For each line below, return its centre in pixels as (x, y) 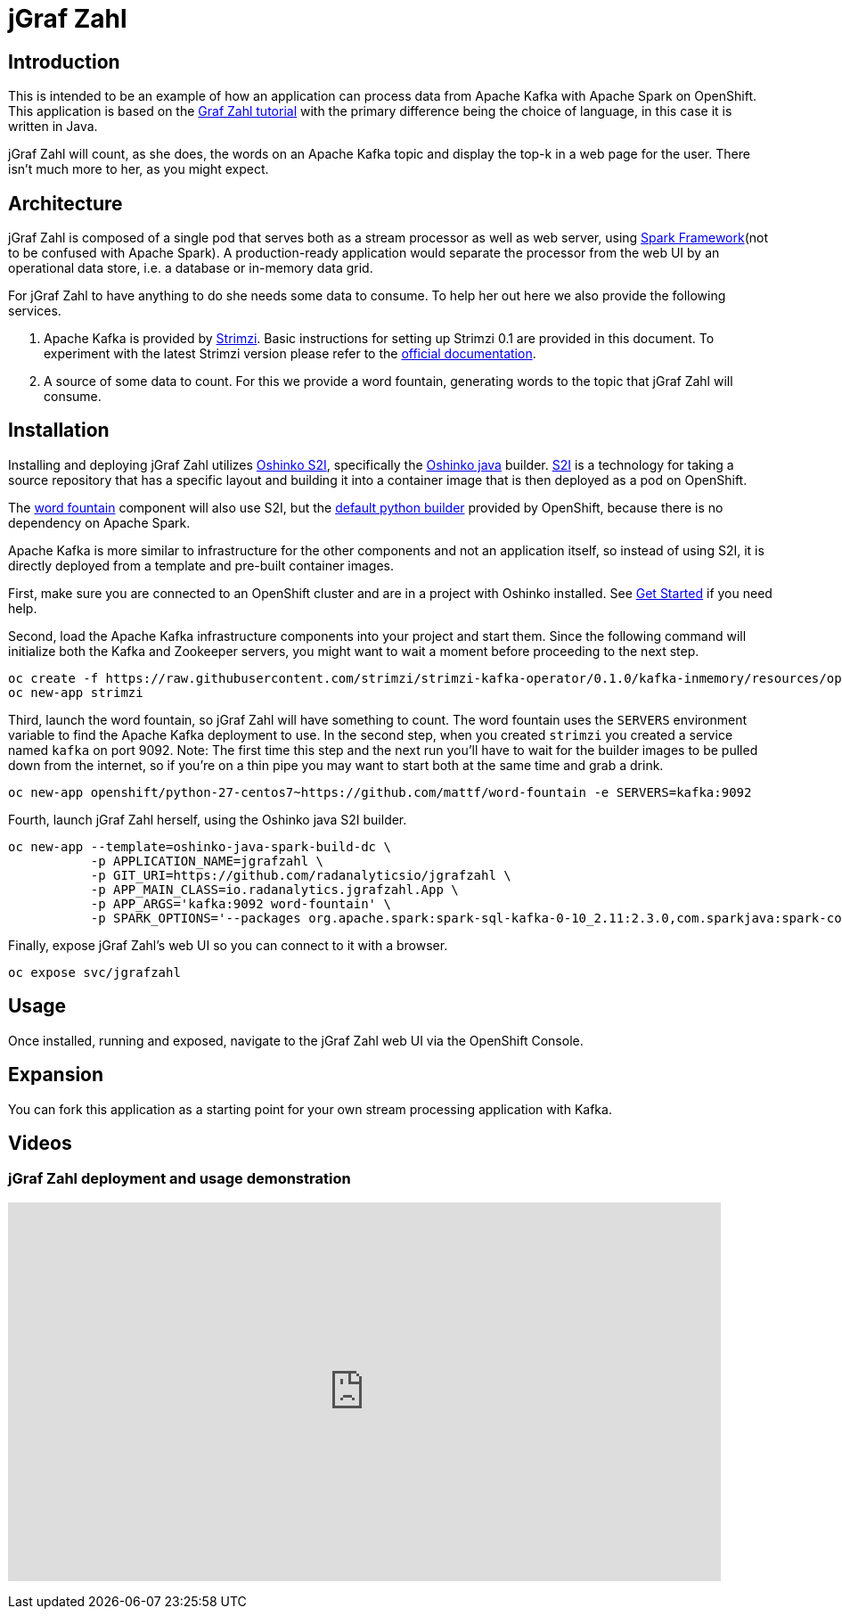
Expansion (56, 1075)
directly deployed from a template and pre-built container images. (201, 565)
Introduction (64, 62)
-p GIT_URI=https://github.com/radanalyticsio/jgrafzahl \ (301, 875)
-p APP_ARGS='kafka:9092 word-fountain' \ (241, 903)
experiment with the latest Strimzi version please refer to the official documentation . (290, 354)
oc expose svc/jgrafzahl (94, 972)
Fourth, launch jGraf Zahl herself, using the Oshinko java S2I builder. (208, 819)
